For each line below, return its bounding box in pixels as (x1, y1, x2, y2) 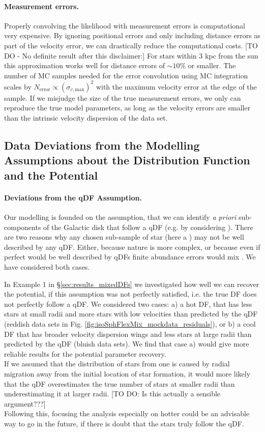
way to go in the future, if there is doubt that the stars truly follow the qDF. (4, 418, 244, 428)
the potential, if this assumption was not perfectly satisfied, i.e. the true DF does (4, 289, 257, 299)
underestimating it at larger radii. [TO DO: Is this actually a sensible (4, 388, 221, 399)
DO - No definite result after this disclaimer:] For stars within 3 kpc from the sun (4, 50, 258, 61)
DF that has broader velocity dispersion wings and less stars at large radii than (4, 328, 252, 339)
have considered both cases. (4, 261, 90, 272)
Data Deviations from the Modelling (4, 137, 200, 153)
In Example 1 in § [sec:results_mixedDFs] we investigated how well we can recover (4, 278, 259, 289)
